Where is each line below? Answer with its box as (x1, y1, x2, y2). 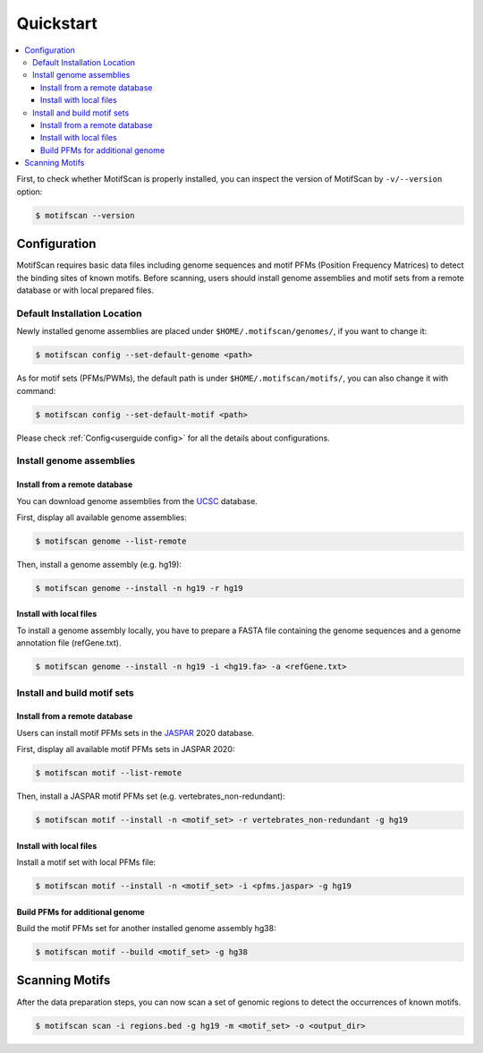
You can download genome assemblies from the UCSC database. (16, 495, 258, 506)
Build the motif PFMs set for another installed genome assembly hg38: (16, 923, 276, 934)
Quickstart (16, 13, 98, 33)
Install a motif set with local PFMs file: (16, 857, 157, 868)
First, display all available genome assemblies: (16, 511, 188, 523)
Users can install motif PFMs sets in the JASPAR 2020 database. (16, 727, 255, 738)
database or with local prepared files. (16, 285, 154, 295)
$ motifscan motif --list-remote (35, 768, 182, 778)
